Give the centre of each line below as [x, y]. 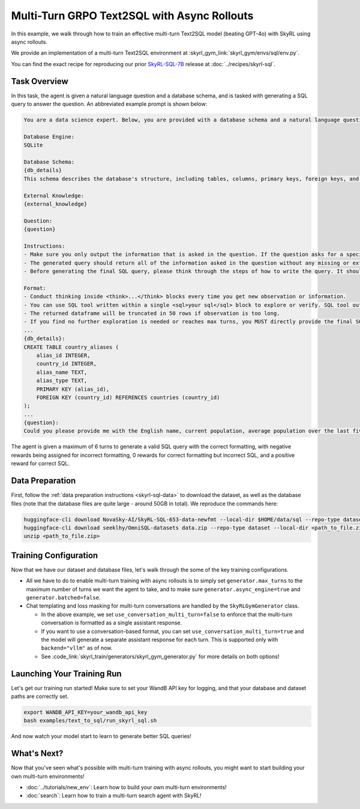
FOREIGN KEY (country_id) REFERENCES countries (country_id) [128, 397]
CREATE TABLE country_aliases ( [71, 347]
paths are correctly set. [40, 696]
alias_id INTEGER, [63, 355]
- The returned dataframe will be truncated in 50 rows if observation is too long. [152, 313]
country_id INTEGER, [67, 364]
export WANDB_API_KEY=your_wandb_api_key [85, 712]
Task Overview [40, 81]
